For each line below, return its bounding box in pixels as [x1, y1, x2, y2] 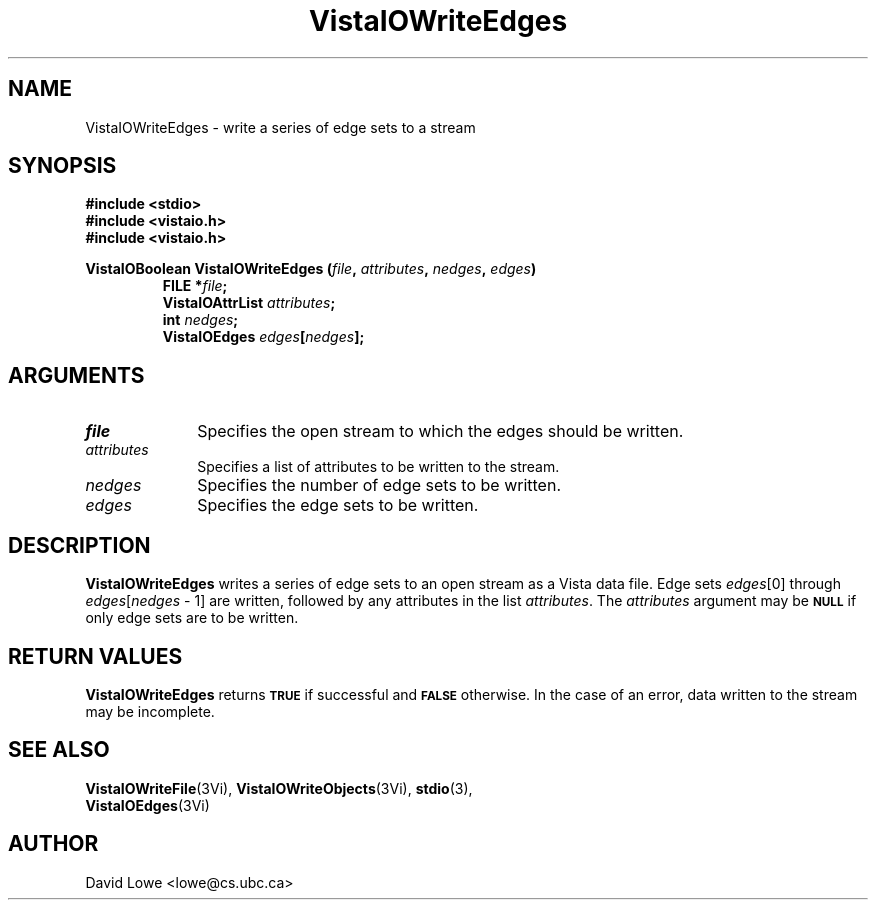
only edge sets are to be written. [85, 609, 299, 627]
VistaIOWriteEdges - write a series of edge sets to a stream [85, 118, 476, 136]
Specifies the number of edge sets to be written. [197, 475, 561, 496]
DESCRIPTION [8, 532, 151, 558]
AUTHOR [8, 831, 99, 857]
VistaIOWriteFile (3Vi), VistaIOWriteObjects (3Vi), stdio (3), [85, 779, 473, 797]
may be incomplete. [85, 702, 215, 720]
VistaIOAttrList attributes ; [162, 294, 336, 312]
